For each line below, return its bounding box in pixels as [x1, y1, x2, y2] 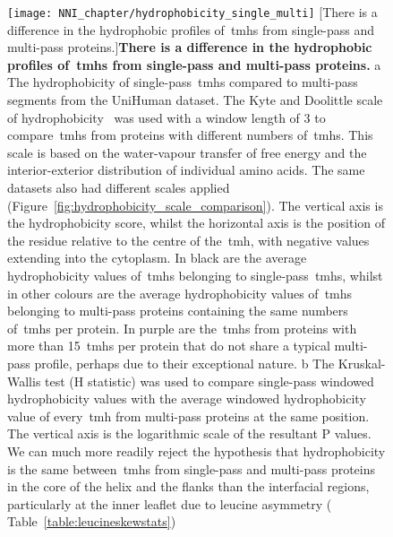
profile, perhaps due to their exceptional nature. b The [34, 353, 335, 372]
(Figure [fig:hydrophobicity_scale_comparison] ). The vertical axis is [7, 195, 383, 214]
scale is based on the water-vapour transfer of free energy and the [7, 143, 367, 161]
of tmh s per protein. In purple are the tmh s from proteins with [7, 318, 357, 337]
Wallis [7, 371, 41, 390]
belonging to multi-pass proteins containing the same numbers [7, 301, 348, 320]
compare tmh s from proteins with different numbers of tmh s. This [7, 126, 373, 144]
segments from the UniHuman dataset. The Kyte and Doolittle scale [7, 91, 383, 109]
